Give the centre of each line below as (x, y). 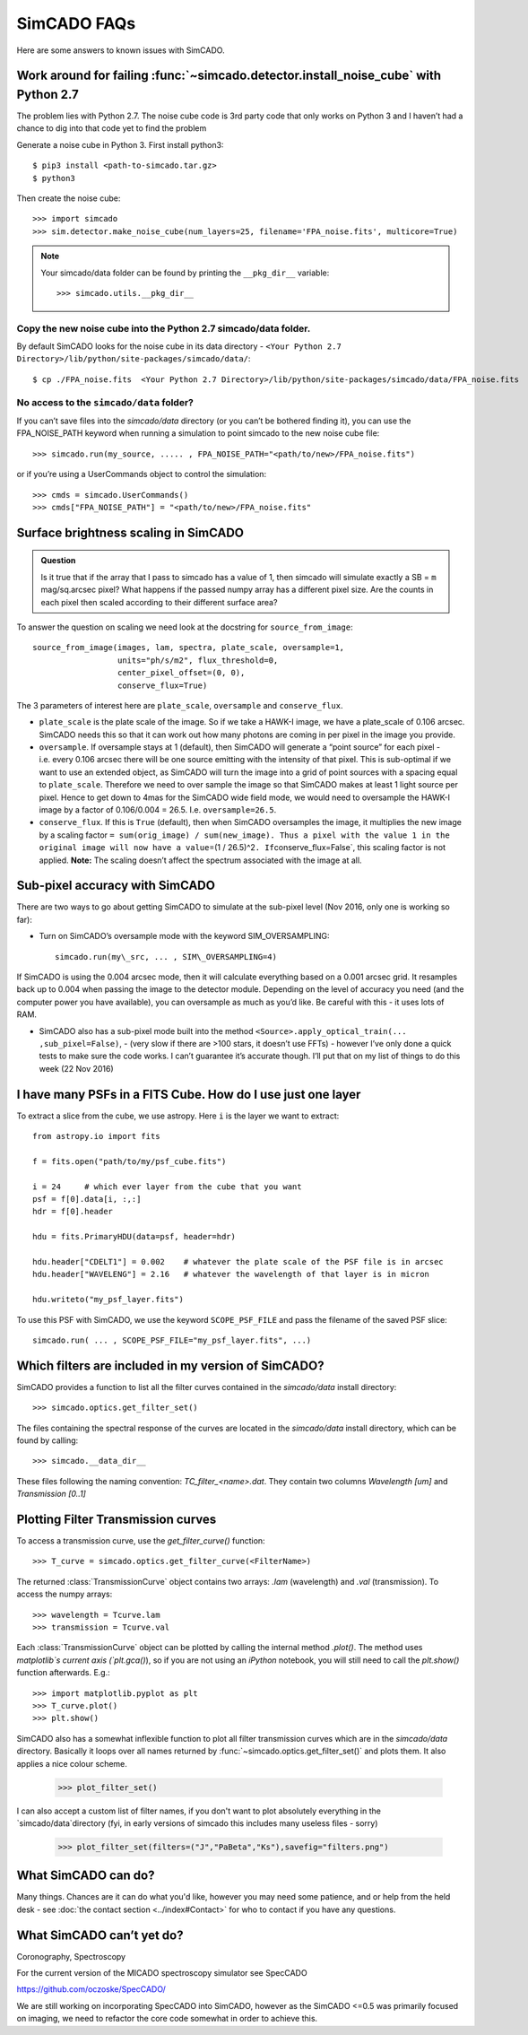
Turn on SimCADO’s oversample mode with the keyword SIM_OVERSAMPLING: (184, 936)
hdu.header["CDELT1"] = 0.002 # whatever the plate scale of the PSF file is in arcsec (238, 1261)
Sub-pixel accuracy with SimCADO (116, 886)
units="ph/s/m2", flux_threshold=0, (198, 660)
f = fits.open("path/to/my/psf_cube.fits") (130, 1161)
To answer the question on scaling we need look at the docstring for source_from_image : (185, 627)
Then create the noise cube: (69, 198)
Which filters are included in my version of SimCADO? (170, 1365)
